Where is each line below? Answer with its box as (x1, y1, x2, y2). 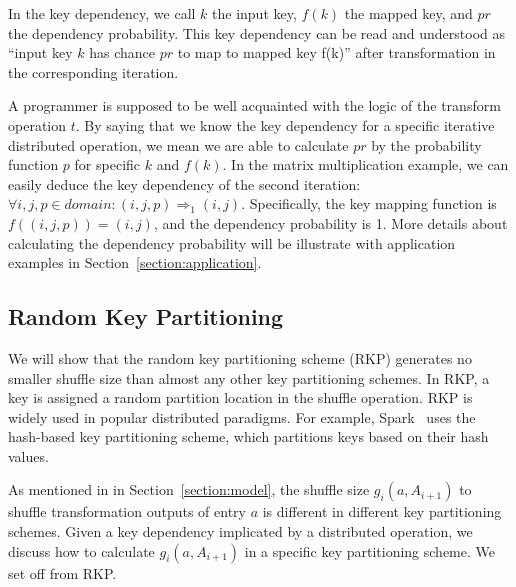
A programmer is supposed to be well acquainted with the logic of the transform (8, 95, 501, 116)
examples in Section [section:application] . (8, 252, 262, 273)
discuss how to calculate (8, 540, 155, 561)
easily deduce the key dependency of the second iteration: (8, 173, 361, 194)
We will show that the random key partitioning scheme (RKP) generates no (8, 347, 472, 368)
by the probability (371, 134, 482, 155)
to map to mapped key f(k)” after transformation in (177, 42, 496, 63)
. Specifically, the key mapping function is (241, 193, 497, 214)
